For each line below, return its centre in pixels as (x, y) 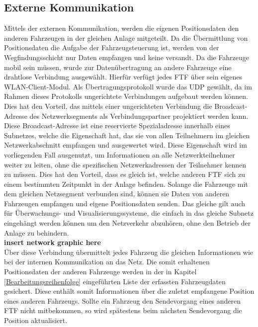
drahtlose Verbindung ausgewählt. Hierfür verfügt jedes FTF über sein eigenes (123, 77)
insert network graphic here (52, 242)
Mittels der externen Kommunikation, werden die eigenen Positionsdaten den (122, 28)
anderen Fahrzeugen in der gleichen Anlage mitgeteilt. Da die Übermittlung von (126, 38)
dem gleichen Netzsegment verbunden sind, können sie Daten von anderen (117, 194)
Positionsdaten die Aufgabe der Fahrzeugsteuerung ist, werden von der (112, 47)
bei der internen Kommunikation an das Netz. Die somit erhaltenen (107, 262)
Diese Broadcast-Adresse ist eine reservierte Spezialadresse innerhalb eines (117, 125)
